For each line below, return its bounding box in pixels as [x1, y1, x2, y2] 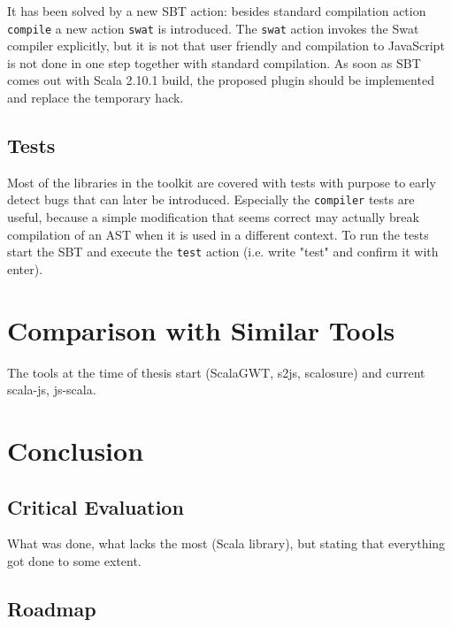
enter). [7, 259, 43, 278]
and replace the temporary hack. [7, 88, 184, 107]
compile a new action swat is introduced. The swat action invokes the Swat [7, 19, 419, 37]
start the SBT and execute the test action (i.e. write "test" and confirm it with [7, 242, 439, 261]
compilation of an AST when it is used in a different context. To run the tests [7, 225, 429, 243]
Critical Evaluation [7, 493, 184, 520]
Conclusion [7, 432, 144, 469]
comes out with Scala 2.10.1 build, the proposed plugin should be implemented [7, 71, 434, 89]
